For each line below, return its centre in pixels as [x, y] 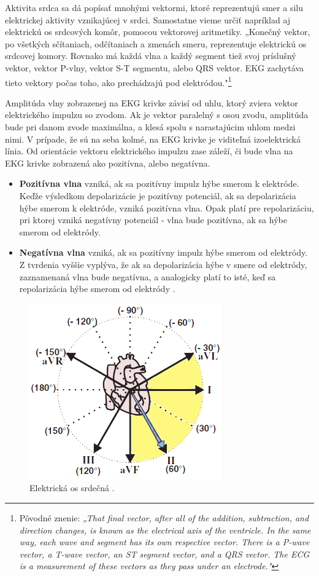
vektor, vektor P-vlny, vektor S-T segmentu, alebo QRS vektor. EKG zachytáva [155, 67]
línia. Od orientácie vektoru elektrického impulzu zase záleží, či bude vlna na [149, 151]
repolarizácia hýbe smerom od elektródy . [97, 289]
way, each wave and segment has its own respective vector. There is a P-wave [164, 542]
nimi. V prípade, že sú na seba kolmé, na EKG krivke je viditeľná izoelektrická [153, 139]
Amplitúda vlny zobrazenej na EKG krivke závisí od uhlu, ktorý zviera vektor [152, 102]
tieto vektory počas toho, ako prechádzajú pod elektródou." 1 [118, 81]
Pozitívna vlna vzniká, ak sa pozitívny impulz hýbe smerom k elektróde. [159, 183]
